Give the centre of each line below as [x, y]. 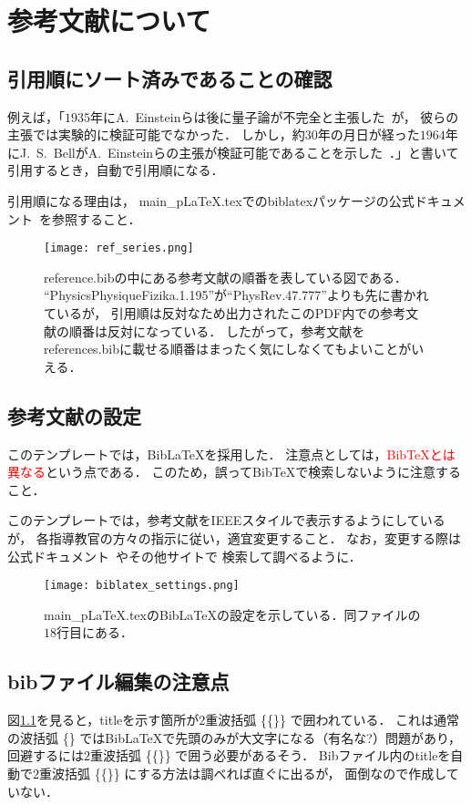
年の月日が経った [369, 134]
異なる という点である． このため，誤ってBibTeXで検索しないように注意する [235, 472]
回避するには [46, 755]
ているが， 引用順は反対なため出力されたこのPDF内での [212, 312]
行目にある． [95, 632]
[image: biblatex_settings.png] [142, 586]
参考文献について [109, 21]
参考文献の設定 [74, 415]
